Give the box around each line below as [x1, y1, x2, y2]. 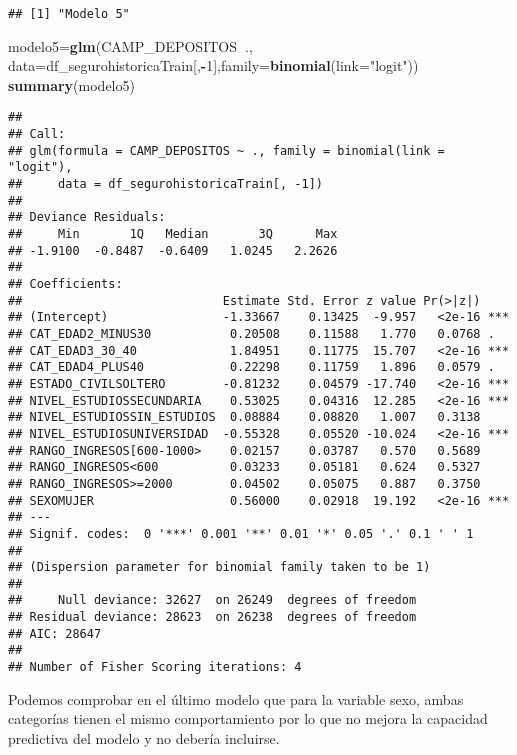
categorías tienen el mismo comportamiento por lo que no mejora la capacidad [8, 708, 488, 729]
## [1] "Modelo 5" [8, 7, 130, 21]
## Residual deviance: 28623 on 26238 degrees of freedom [8, 610, 417, 625]
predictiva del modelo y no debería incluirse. [8, 727, 280, 748]
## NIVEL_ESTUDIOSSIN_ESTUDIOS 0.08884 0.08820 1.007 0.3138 [8, 410, 481, 425]
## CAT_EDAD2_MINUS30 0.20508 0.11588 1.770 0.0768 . [8, 326, 495, 341]
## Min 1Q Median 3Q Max [8, 227, 338, 242]
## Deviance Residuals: [8, 210, 166, 225]
